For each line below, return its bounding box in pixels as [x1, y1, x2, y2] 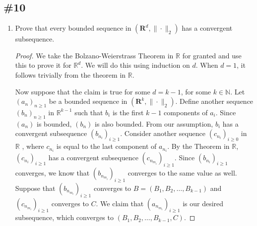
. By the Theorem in [167, 141, 230, 151]
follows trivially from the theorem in [15, 69, 126, 80]
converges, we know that [15, 168, 90, 178]
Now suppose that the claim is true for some [15, 86, 150, 96]
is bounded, [37, 118, 72, 129]
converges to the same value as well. [128, 168, 237, 178]
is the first [112, 107, 144, 117]
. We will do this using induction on [81, 60, 190, 70]
